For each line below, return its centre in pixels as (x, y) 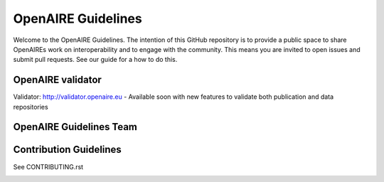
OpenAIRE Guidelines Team (75, 127)
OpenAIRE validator (58, 80)
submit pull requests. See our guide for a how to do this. (95, 60)
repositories (31, 107)
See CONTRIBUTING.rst (48, 166)
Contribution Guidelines (68, 150)
